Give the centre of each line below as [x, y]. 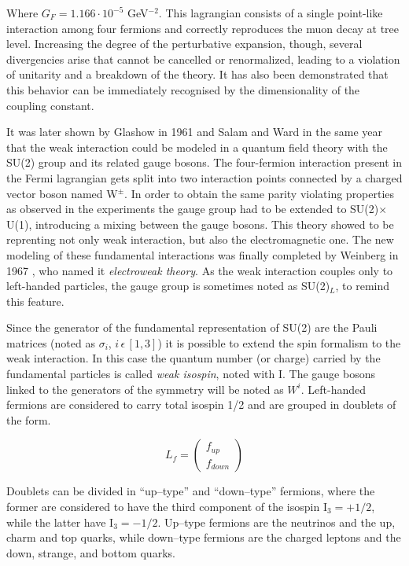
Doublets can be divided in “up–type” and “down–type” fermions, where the [191, 491]
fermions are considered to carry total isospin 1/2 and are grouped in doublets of [201, 404]
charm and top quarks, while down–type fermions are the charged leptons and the [204, 537]
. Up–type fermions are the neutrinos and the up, [276, 522]
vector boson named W [62, 193]
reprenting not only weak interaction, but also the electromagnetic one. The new [200, 239]
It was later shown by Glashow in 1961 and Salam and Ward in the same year [195, 132]
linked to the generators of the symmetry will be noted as [145, 389]
